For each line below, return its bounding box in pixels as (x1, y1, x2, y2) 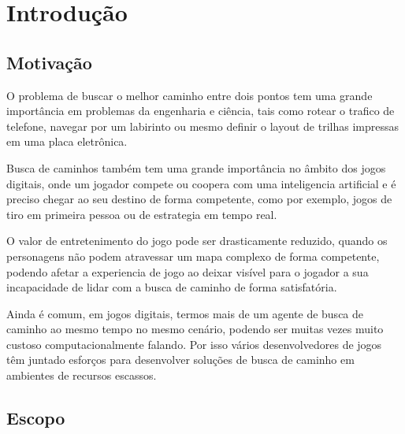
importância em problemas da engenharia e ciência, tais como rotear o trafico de (6, 102, 395, 119)
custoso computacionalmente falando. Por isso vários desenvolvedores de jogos (6, 336, 382, 352)
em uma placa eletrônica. (6, 133, 128, 150)
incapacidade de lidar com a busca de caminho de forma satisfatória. (6, 279, 337, 295)
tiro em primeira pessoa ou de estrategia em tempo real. (6, 206, 277, 222)
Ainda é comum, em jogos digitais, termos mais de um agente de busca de (6, 305, 364, 321)
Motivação (6, 50, 92, 74)
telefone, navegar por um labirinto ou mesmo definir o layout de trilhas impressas (6, 117, 399, 134)
